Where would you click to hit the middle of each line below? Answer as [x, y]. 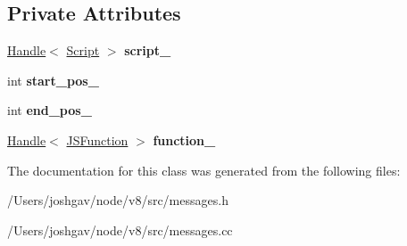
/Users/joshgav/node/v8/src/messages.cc [120, 230]
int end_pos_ [50, 110]
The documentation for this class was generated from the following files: [204, 170]
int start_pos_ [53, 80]
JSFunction [97, 139]
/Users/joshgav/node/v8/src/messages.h [118, 200]
